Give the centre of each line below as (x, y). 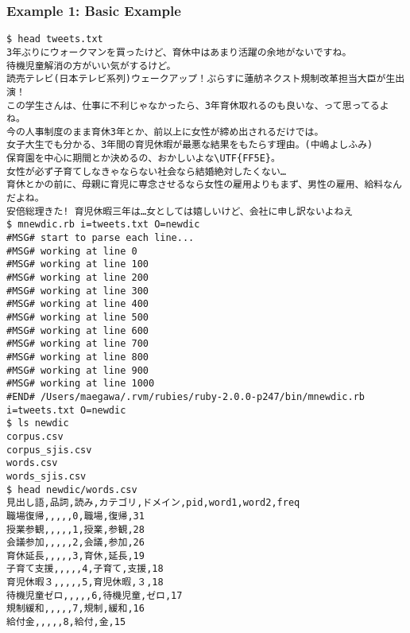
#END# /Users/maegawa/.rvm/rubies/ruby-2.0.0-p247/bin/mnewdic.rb (186, 396)
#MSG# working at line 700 (77, 344)
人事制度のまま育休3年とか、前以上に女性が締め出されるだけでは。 (174, 132)
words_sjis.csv (46, 476)
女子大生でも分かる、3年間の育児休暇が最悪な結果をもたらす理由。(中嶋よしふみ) (190, 145)
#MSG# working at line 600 (77, 330)
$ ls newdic (38, 423)
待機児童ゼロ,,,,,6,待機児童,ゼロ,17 (95, 595)
